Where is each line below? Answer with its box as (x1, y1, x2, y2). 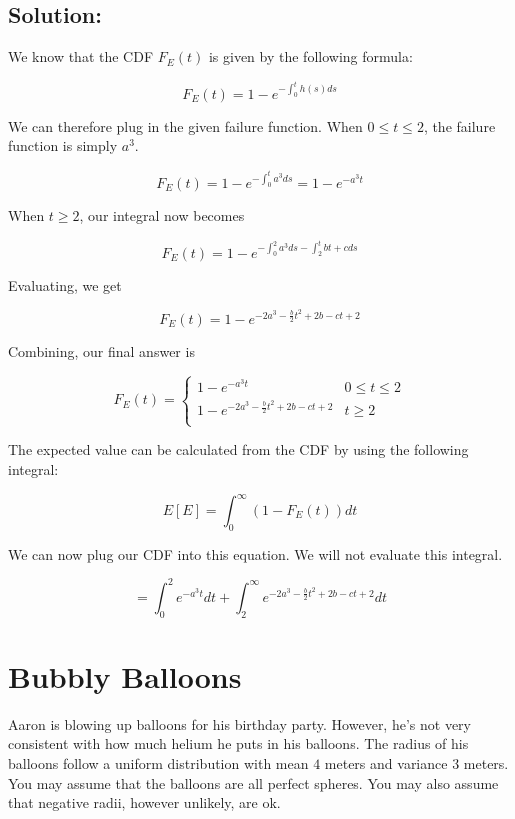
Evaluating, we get (8, 274, 122, 295)
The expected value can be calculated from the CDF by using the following (8, 439, 469, 460)
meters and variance (324, 753, 448, 774)
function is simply (8, 135, 118, 156)
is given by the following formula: (208, 46, 413, 67)
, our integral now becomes (79, 205, 245, 226)
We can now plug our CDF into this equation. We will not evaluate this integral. (8, 543, 503, 564)
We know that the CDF (8, 46, 154, 67)
